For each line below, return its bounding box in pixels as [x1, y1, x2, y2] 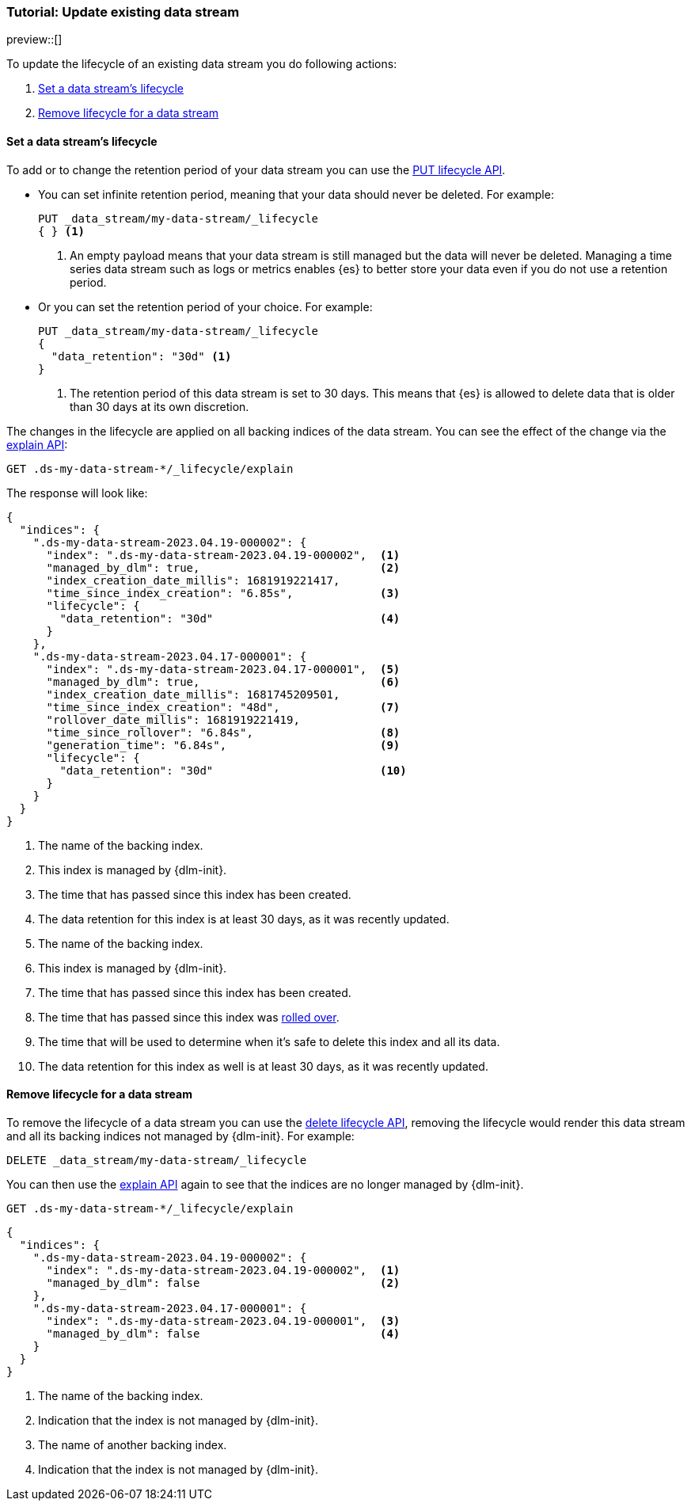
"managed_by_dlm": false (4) [46, 1326, 401, 1340]
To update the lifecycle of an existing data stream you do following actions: [6, 57, 397, 71]
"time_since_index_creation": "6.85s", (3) [46, 586, 401, 599]
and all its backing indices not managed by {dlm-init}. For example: [6, 1128, 355, 1143]
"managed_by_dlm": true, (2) [46, 561, 401, 574]
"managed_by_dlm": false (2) [46, 1276, 401, 1289]
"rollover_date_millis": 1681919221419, [46, 713, 300, 726]
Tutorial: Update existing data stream [6, 4, 240, 20]
